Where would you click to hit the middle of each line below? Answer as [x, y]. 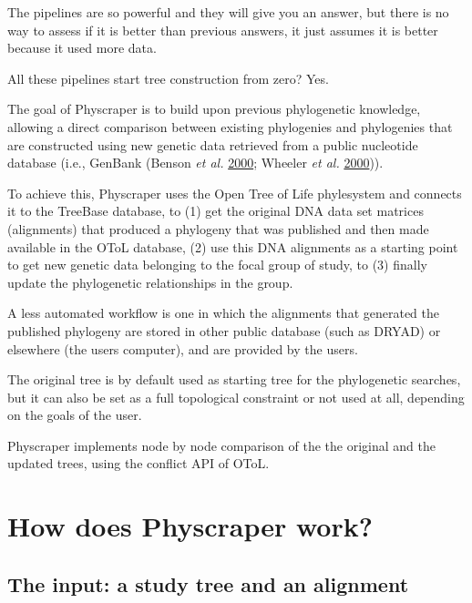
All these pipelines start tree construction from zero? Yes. [168, 78]
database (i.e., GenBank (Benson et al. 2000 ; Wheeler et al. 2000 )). [195, 163]
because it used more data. [82, 48]
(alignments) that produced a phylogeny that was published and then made [218, 228]
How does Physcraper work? [190, 526]
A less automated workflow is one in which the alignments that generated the [224, 313]
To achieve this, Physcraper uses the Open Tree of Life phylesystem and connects [235, 193]
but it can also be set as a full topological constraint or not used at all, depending [236, 397]
